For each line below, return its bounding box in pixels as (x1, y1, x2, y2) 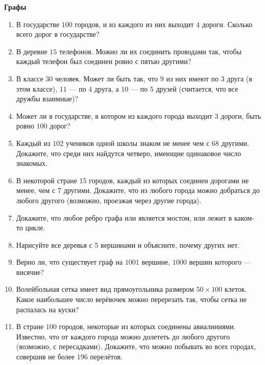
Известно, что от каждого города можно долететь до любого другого (16, 331, 230, 341)
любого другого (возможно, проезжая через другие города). (16, 195, 202, 205)
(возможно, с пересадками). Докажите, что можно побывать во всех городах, (16, 341, 256, 352)
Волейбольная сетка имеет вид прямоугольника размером (16, 284, 194, 294)
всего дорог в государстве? (16, 29, 100, 39)
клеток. (224, 284, 247, 294)
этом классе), (16, 83, 58, 94)
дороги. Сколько (202, 18, 253, 29)
